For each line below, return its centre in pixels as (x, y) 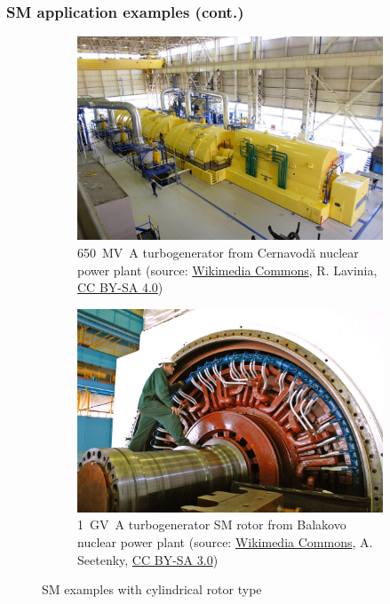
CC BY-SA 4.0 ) (120, 287)
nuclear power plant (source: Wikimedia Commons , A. (225, 542)
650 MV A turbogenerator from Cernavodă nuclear (218, 252)
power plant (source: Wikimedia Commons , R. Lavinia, (227, 270)
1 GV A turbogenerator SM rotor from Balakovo (212, 525)
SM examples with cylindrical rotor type (152, 589)
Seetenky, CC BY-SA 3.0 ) (148, 559)
